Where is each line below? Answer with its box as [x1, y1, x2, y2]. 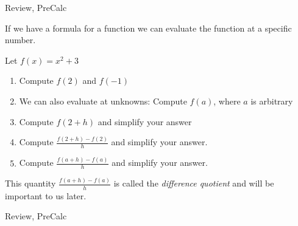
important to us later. [5, 189, 87, 202]
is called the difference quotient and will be [113, 177, 274, 190]
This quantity [5, 177, 56, 190]
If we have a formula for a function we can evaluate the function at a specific [5, 21, 292, 34]
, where [213, 94, 241, 107]
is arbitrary [250, 94, 293, 107]
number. [5, 33, 36, 46]
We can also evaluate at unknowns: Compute [19, 94, 187, 107]
